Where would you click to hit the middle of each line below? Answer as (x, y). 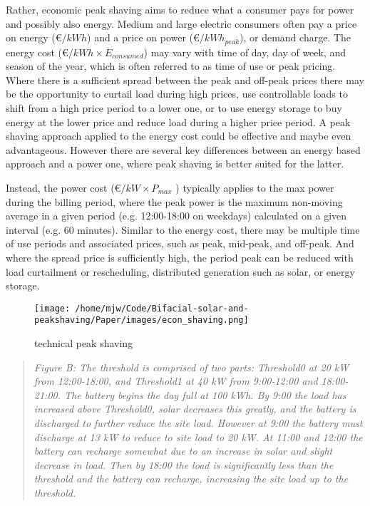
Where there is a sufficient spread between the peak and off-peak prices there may (185, 79)
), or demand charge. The (296, 37)
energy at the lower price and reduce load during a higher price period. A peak (178, 122)
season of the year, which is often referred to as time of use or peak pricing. (171, 66)
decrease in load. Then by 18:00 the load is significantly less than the (184, 464)
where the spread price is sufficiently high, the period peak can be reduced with (180, 257)
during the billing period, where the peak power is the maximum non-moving (174, 201)
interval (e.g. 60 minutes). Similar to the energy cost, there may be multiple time (183, 229)
